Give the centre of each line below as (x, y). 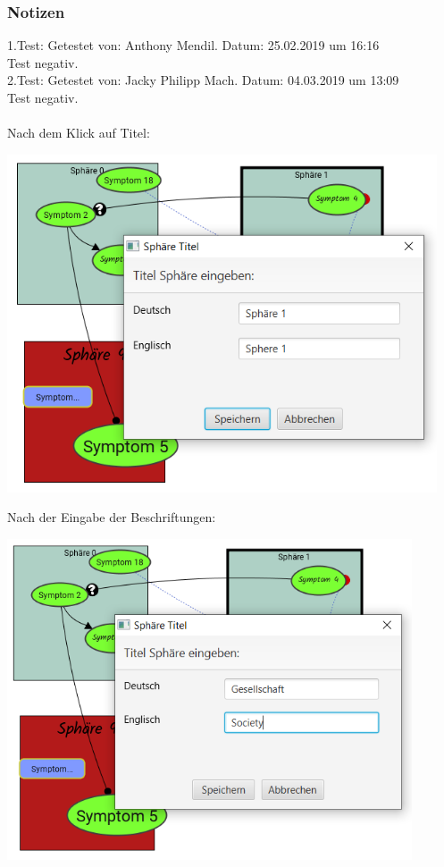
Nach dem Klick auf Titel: (79, 133)
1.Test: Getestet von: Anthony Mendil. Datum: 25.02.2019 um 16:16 (193, 45)
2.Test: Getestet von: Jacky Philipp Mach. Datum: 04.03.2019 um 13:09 (203, 80)
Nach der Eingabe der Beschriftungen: (112, 517)
